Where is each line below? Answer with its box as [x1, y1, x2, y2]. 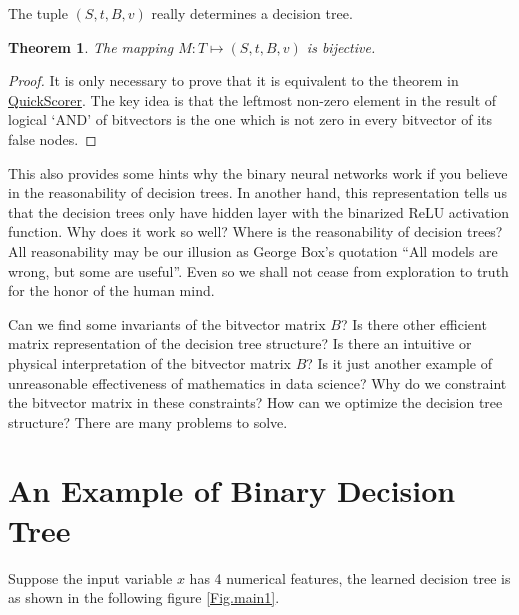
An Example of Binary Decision [8, 470, 456, 511]
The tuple [8, 3, 68, 23]
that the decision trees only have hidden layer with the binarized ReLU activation [8, 201, 510, 222]
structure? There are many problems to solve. [8, 411, 288, 432]
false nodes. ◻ [8, 128, 97, 149]
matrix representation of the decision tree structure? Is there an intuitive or [8, 333, 472, 354]
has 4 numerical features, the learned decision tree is [189, 567, 511, 588]
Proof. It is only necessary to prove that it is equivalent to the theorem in [8, 70, 459, 91]
